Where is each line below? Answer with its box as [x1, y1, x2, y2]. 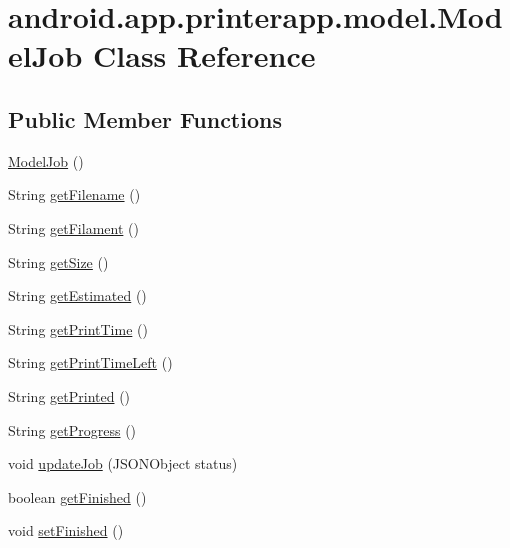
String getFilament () [8, 217, 139, 238]
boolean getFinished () [8, 486, 147, 507]
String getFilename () [8, 184, 141, 205]
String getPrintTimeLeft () [8, 352, 173, 373]
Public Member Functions [8, 103, 282, 134]
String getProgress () [8, 419, 137, 440]
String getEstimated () [8, 285, 147, 306]
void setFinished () [8, 520, 124, 541]
